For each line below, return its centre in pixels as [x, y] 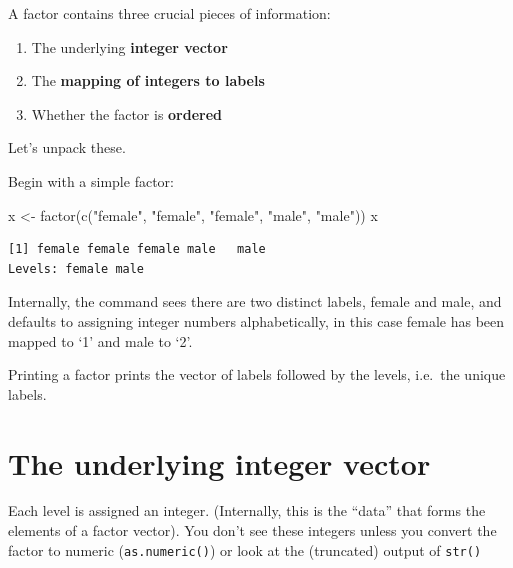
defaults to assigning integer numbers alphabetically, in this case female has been [256, 320]
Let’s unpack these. [67, 147]
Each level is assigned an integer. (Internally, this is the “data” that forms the [247, 510]
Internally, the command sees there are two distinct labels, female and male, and [255, 301]
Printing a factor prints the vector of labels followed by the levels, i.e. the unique [257, 374]
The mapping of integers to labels [148, 80]
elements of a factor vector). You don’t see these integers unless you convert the [252, 530]
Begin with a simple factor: [91, 180]
